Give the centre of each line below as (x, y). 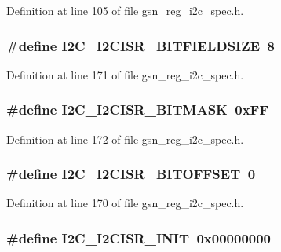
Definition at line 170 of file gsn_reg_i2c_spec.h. (125, 203)
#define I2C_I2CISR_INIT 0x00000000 (139, 237)
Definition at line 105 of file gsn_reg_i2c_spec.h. (125, 10)
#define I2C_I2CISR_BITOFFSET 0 (131, 174)
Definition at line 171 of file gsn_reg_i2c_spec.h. (125, 74)
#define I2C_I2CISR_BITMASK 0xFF (138, 110)
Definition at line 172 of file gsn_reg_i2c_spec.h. (125, 139)
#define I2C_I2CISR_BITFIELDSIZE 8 (140, 45)
